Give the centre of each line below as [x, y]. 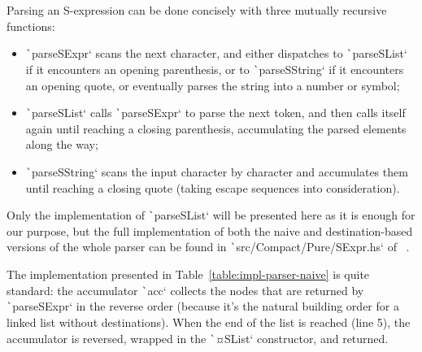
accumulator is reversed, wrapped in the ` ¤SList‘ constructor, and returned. [198, 338]
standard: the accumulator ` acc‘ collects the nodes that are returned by [185, 290]
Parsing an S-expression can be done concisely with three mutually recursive [197, 10]
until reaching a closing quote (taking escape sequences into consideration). [213, 187]
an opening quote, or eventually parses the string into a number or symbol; [213, 85]
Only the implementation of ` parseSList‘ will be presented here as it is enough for [211, 215]
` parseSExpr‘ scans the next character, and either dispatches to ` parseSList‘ [216, 53]
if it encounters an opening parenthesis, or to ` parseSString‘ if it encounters [215, 69]
